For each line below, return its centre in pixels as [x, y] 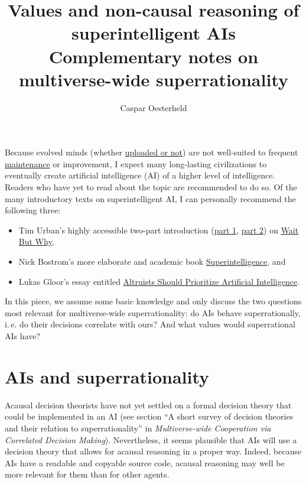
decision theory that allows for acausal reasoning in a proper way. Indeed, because [153, 451]
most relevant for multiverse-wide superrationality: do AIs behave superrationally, [153, 312]
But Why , [36, 241]
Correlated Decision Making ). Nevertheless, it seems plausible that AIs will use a [151, 439]
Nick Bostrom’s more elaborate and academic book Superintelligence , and [152, 262]
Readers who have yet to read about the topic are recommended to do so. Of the [151, 187]
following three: [33, 210]
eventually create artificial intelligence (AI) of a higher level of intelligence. [140, 175]
